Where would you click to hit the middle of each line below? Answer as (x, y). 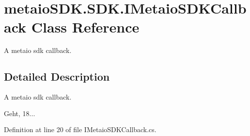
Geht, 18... (20, 113)
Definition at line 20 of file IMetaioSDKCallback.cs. (80, 129)
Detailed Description (57, 76)
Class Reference (85, 27)
